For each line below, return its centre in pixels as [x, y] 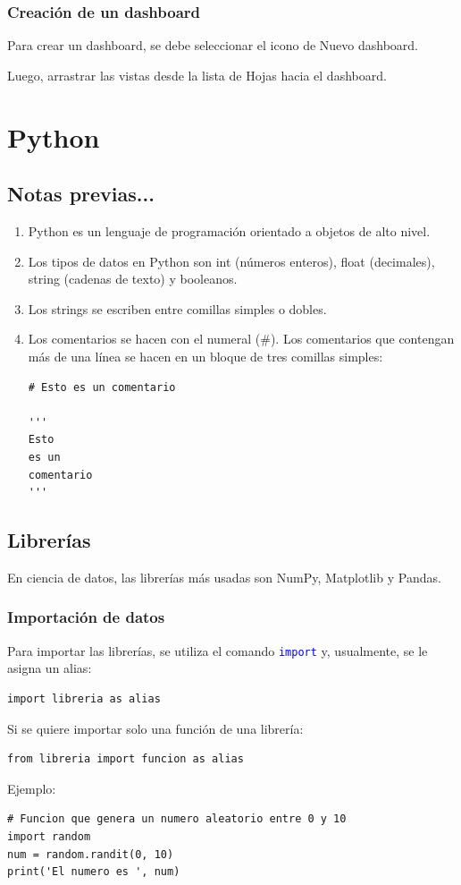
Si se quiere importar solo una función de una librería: [155, 728]
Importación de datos [86, 617]
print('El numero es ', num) [94, 872]
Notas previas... [81, 194]
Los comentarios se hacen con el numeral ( [144, 339]
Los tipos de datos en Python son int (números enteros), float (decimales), [231, 261]
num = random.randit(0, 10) [91, 854]
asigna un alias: [50, 668]
